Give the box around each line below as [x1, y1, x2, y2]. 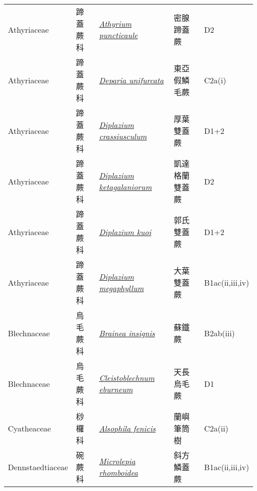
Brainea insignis [99, 327, 155, 339]
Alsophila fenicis [99, 422, 156, 434]
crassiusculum [99, 130, 147, 142]
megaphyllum [99, 282, 144, 294]
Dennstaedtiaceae [8, 461, 68, 473]
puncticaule [99, 29, 138, 41]
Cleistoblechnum [99, 372, 155, 383]
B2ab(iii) [204, 327, 235, 339]
